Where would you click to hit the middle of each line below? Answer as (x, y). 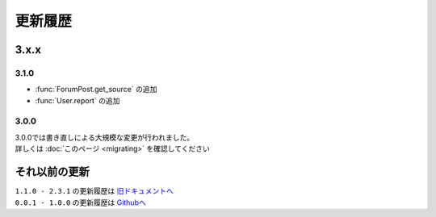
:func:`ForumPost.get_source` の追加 (96, 90)
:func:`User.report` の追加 (78, 100)
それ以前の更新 (52, 172)
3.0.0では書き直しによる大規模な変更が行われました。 (104, 137)
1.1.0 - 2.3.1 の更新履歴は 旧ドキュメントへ (94, 191)
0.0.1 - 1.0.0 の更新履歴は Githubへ (80, 202)
